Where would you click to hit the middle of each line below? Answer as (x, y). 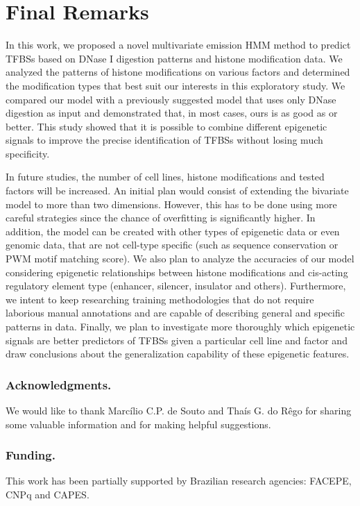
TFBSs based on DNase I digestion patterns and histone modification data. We (174, 58)
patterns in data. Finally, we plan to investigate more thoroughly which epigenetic (180, 326)
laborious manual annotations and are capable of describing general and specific (175, 313)
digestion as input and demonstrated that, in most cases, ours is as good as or (172, 113)
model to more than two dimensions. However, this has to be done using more (171, 204)
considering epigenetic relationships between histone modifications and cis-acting (177, 272)
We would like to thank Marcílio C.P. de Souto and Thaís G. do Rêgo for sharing (179, 410)
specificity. (28, 153)
